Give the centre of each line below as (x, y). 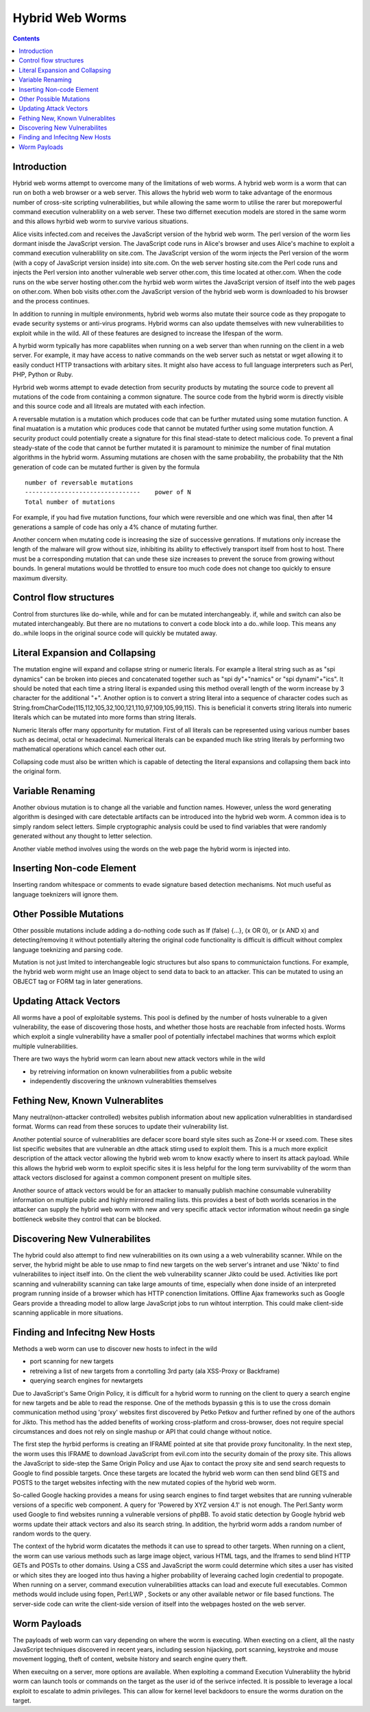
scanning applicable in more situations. (68, 1313)
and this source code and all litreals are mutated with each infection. (109, 406)
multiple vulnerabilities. (45, 1046)
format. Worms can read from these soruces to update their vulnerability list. (121, 1126)
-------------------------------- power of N (108, 492)
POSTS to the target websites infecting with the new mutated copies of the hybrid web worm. (145, 1483)
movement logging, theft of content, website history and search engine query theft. (130, 1659)
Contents (26, 38)
